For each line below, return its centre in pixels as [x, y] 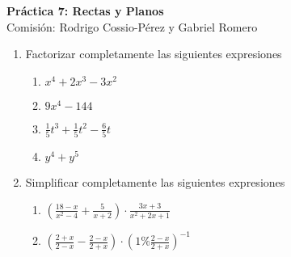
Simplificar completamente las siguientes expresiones [155, 182]
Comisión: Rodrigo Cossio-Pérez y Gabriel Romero [132, 26]
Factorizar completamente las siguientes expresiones [154, 54]
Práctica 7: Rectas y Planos [85, 11]
